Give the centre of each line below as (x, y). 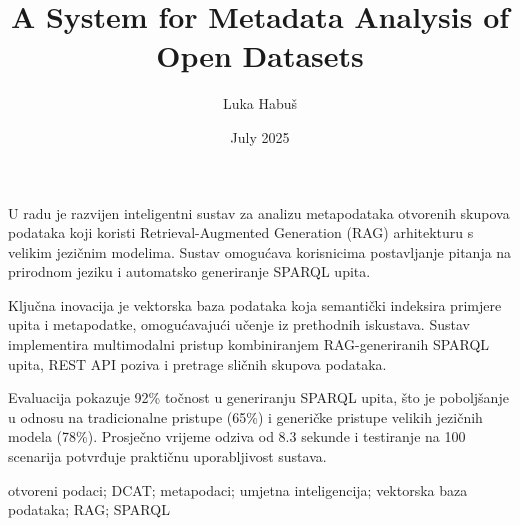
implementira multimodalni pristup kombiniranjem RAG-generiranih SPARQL (249, 344)
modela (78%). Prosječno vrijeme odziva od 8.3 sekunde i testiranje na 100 (237, 436)
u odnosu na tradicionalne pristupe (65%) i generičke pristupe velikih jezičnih (245, 416)
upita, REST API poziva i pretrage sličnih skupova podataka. (197, 363)
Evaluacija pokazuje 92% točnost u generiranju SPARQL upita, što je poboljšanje (258, 397)
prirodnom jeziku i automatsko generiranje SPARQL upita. (189, 271)
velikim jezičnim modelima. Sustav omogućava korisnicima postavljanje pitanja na (260, 251)
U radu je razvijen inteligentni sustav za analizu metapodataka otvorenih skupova (259, 212)
